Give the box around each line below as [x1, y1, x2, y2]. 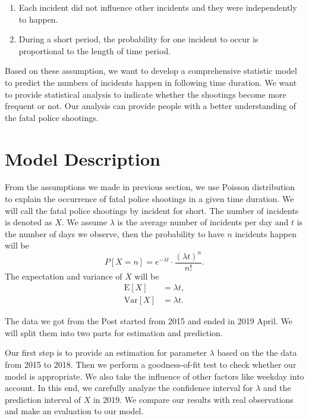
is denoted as [5, 216, 52, 228]
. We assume [61, 216, 108, 228]
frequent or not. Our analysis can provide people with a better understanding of [5, 100, 297, 112]
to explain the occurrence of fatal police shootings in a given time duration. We [5, 193, 294, 205]
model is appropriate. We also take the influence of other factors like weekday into [5, 370, 304, 382]
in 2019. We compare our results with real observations [93, 393, 294, 405]
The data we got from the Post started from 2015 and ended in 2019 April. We [5, 315, 292, 327]
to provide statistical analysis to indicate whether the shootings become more [5, 88, 286, 100]
